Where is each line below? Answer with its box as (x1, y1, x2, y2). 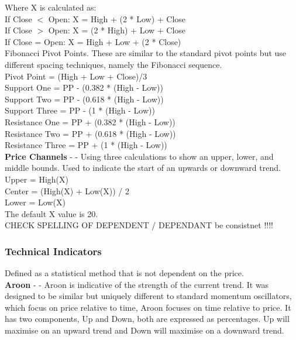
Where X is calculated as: (5, 1, 97, 13)
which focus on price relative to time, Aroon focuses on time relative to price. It (5, 301, 291, 313)
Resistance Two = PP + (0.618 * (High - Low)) (5, 127, 176, 139)
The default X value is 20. (5, 207, 98, 219)
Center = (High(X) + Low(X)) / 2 (5, 184, 129, 197)
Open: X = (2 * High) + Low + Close (48, 24, 186, 36)
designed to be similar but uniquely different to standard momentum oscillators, (5, 290, 292, 302)
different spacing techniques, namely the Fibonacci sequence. (5, 58, 222, 70)
